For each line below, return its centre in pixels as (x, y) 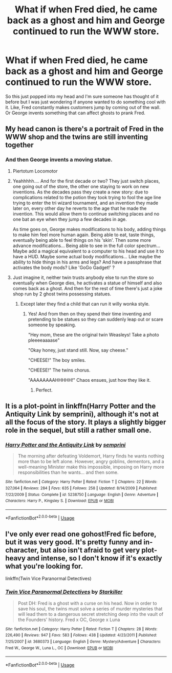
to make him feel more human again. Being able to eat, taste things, (84, 235)
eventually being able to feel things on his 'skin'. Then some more (82, 240)
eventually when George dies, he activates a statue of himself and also (87, 283)
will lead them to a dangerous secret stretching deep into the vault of (91, 614)
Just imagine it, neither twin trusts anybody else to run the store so (83, 277)
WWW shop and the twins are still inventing (77, 137)
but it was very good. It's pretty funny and (74, 542)
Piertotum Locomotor (35, 171)
